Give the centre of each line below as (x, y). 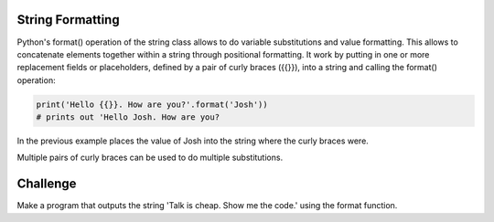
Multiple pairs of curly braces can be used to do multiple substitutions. (150, 158)
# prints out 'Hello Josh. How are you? (128, 117)
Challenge (47, 184)
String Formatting (68, 20)
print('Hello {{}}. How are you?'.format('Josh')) (152, 104)
